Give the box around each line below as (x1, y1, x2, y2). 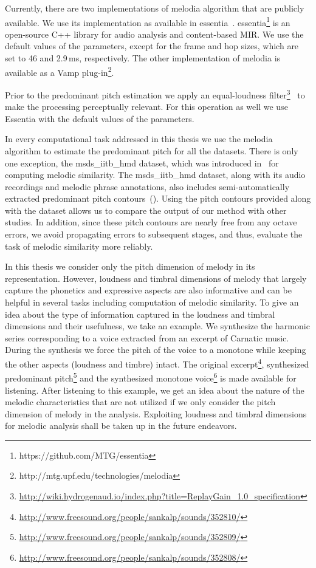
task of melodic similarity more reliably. (5, 239, 153, 252)
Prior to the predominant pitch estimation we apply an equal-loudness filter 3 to (5, 86, 305, 101)
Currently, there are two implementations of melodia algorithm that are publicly (5, 2, 304, 14)
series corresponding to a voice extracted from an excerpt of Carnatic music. (5, 331, 289, 344)
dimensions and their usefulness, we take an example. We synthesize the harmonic (5, 320, 310, 332)
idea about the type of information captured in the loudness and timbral (5, 307, 275, 320)
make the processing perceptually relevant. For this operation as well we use (5, 100, 288, 113)
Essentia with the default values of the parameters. (5, 112, 194, 125)
